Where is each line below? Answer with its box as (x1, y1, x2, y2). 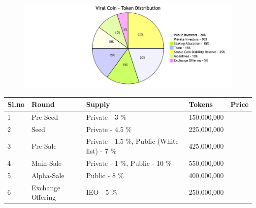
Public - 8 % (86, 170, 124, 180)
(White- (157, 136, 181, 146)
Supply (86, 99, 110, 109)
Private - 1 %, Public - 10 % (86, 157, 172, 168)
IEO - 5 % (86, 187, 117, 197)
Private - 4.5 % (86, 124, 132, 134)
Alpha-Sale (31, 170, 64, 180)
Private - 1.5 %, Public (86, 136, 155, 146)
